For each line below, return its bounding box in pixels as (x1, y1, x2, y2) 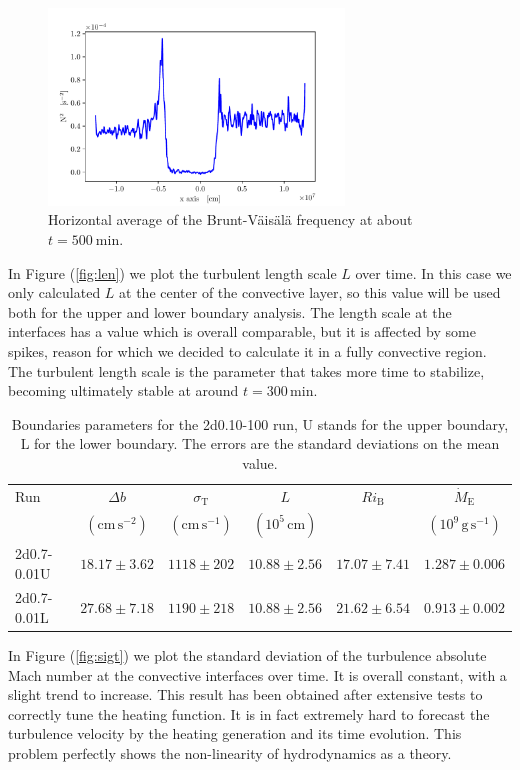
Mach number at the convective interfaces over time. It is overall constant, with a (8, 664, 507, 685)
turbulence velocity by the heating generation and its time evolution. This (8, 723, 462, 744)
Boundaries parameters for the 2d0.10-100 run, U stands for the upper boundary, (11, 413, 509, 434)
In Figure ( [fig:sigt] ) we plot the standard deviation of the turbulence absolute (8, 645, 487, 666)
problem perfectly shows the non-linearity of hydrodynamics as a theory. (8, 743, 452, 764)
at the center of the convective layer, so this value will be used (119, 282, 501, 303)
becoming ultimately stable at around (8, 380, 239, 401)
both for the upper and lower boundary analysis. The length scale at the (8, 301, 452, 322)
